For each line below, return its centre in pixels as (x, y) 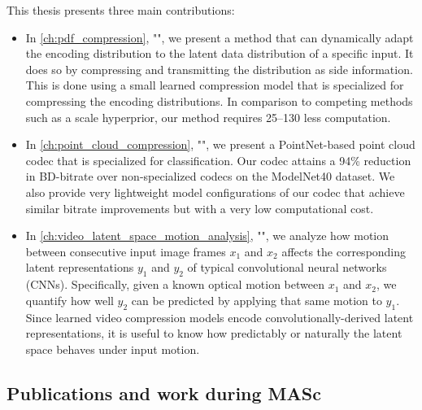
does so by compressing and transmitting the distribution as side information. (219, 69)
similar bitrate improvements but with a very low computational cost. (200, 208)
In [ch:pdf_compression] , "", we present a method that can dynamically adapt (220, 37)
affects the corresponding (344, 251)
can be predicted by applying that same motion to (257, 300)
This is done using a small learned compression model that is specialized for (215, 85)
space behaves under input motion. (113, 349)
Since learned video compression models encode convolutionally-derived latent (220, 317)
